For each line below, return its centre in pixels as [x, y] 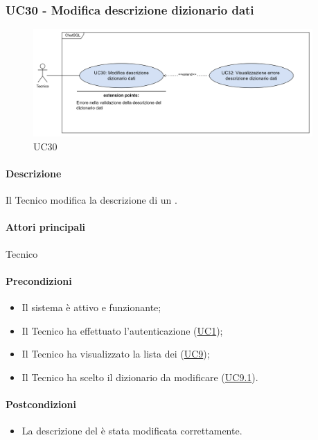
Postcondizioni [41, 404]
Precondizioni [39, 280]
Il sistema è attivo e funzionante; [91, 307]
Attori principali [46, 227]
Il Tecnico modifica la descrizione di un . [91, 200]
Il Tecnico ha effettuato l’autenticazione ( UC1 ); [122, 330]
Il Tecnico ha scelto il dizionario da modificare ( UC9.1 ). [140, 377]
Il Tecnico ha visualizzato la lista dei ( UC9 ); [116, 354]
